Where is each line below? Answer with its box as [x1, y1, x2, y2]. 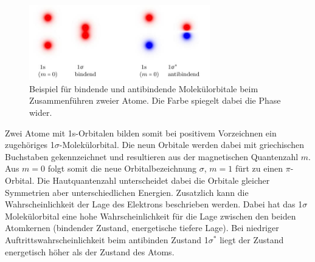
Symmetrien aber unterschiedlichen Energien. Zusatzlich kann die [5, 186, 249, 198]
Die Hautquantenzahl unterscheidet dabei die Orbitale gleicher [36, 173, 270, 186]
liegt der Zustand [220, 233, 284, 246]
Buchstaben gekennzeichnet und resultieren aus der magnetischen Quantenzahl [5, 150, 299, 163]
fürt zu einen [235, 162, 283, 175]
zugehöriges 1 [5, 138, 55, 151]
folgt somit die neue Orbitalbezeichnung [47, 162, 197, 175]
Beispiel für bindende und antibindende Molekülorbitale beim [29, 82, 258, 95]
